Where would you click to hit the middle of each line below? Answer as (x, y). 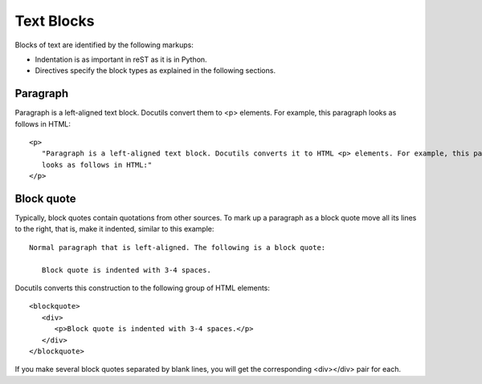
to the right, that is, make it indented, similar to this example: (114, 229)
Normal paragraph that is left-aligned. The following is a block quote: (178, 247)
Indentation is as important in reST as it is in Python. (121, 59)
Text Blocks (55, 21)
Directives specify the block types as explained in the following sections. (155, 71)
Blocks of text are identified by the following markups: (104, 45)
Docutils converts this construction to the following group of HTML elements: (143, 288)
